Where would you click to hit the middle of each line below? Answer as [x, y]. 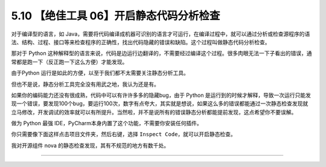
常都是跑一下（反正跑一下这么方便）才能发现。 [69, 62]
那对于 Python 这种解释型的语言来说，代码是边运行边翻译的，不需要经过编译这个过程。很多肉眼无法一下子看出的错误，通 [161, 53]
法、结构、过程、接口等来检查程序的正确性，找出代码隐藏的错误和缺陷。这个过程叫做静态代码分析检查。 [141, 42]
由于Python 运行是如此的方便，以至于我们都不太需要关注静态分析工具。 [100, 73]
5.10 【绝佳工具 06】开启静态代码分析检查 [116, 16]
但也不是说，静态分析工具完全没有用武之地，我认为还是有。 [85, 84]
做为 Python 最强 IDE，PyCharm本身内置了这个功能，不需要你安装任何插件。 [107, 123]
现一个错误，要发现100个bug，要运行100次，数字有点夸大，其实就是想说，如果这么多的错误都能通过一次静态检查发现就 [160, 103]
